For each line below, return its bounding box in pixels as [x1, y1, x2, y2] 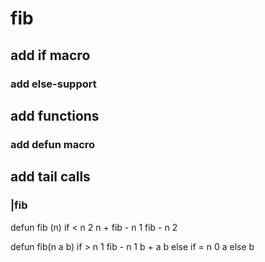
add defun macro [10, 137, 96, 151]
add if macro [10, 47, 91, 64]
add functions [10, 107, 100, 124]
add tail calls [10, 168, 91, 186]
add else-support [10, 77, 97, 91]
